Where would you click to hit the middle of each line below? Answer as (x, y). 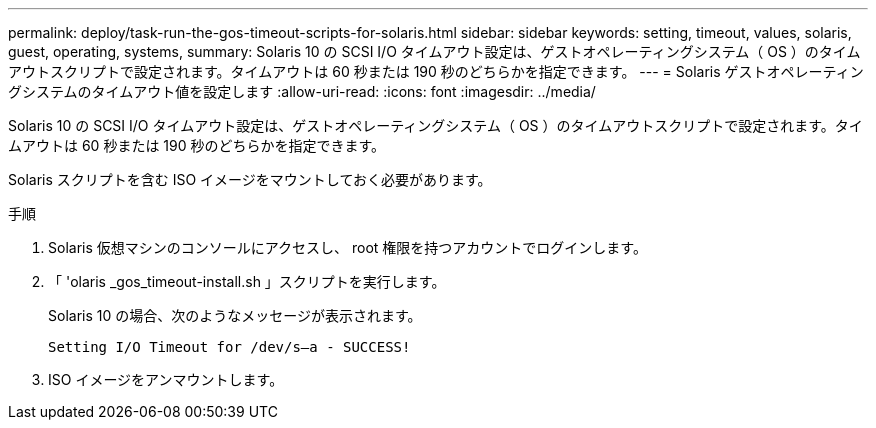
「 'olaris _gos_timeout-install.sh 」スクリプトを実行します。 (247, 281)
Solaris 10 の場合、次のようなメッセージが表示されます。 (235, 315)
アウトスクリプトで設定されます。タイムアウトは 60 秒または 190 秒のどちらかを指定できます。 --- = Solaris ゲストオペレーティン (436, 71)
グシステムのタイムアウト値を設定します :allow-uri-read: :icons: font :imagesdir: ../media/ (302, 91)
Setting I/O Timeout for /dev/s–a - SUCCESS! (229, 347)
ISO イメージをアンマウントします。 (166, 379)
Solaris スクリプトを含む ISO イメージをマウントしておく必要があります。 (250, 179)
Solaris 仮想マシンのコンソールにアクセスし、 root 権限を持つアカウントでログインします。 (347, 247)
